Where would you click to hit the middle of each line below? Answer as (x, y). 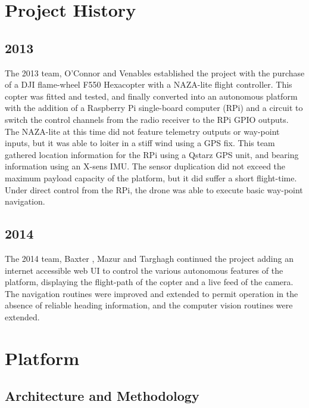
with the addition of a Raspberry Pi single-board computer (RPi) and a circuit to (154, 108)
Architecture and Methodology (102, 396)
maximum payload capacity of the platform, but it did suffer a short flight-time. (151, 177)
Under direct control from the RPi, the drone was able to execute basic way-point (154, 189)
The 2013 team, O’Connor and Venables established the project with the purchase (155, 72)
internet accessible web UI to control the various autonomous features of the (144, 270)
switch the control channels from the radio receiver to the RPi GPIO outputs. (147, 119)
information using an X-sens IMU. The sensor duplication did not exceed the (145, 166)
